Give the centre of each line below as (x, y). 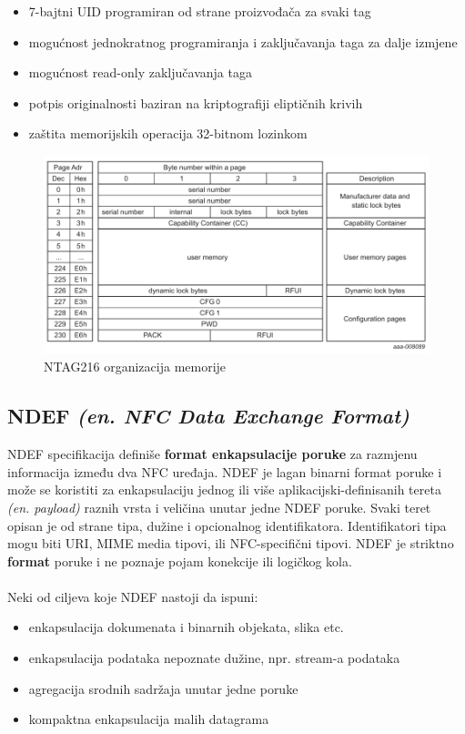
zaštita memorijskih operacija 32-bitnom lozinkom (168, 133)
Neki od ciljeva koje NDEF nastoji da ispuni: (133, 596)
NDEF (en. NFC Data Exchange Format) (208, 416)
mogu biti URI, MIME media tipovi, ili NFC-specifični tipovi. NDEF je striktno (231, 543)
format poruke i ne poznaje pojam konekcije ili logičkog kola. (180, 561)
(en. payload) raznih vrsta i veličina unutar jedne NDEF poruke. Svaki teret (219, 507)
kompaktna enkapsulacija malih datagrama (149, 719)
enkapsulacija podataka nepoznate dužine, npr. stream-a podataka (214, 658)
